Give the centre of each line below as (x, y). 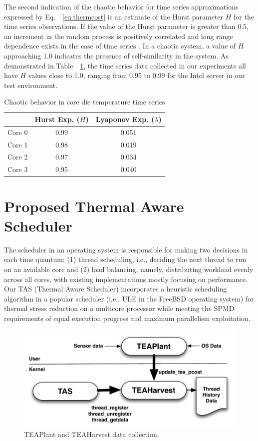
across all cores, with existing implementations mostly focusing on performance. (126, 279)
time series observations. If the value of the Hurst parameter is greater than (120, 26)
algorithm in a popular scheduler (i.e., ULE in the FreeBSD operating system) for (129, 298)
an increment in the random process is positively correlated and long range (119, 36)
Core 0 (18, 132)
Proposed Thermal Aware (94, 206)
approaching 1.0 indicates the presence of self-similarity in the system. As (116, 55)
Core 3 (18, 169)
